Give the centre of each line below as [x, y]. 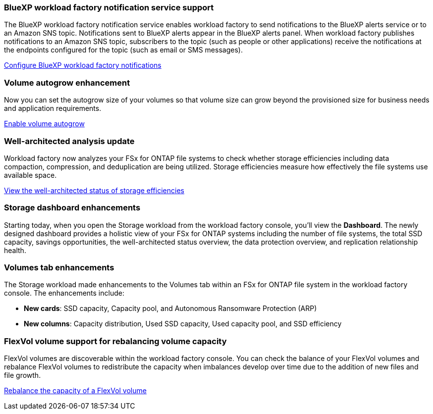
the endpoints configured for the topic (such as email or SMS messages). [123, 50]
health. [15, 250]
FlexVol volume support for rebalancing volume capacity [115, 341]
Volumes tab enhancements [59, 267]
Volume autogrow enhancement [67, 82]
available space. [30, 175]
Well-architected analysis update [69, 141]
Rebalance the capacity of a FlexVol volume [75, 391]
